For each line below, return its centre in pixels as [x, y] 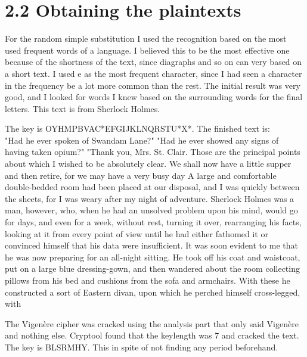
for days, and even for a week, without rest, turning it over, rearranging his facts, [153, 222]
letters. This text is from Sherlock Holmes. [83, 108]
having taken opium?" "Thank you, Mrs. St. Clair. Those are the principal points [153, 152]
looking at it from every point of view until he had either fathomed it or [137, 233]
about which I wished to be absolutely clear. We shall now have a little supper [148, 164]
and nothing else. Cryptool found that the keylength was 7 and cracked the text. [152, 335]
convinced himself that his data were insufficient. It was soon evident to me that [151, 245]
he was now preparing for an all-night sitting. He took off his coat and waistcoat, [153, 257]
